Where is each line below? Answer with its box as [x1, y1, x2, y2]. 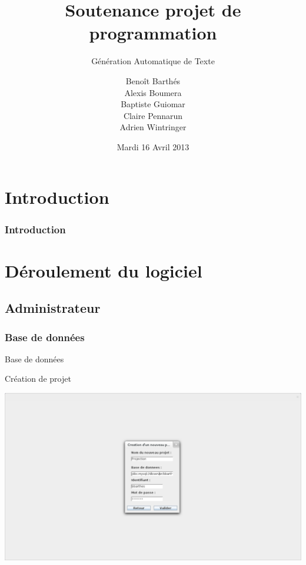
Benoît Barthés [125, 74, 181, 87]
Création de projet [5, 372, 71, 385]
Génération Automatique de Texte [91, 55, 215, 67]
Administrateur [5, 299, 101, 317]
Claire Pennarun [123, 109, 183, 121]
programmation [89, 21, 217, 45]
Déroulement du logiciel [5, 258, 202, 282]
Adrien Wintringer [119, 121, 187, 133]
